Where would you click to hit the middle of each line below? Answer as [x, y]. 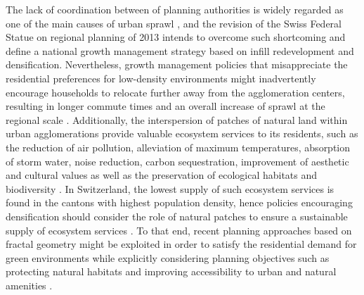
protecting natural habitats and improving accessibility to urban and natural [171, 271]
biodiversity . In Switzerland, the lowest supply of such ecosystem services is [170, 188]
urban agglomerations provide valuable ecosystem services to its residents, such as [182, 133]
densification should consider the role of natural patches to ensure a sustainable [177, 216]
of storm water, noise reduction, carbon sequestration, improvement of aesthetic [177, 161]
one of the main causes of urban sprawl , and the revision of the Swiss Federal [174, 23]
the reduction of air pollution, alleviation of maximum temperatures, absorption [178, 147]
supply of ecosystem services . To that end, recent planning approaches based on [179, 230]
